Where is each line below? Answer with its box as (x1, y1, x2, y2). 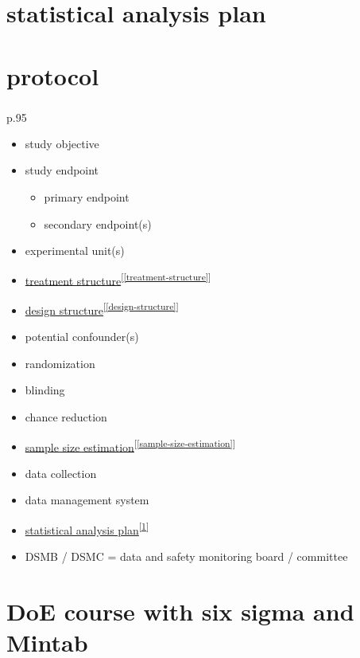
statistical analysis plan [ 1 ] (25, 519, 149, 538)
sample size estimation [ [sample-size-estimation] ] (25, 436, 236, 455)
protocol (6, 59, 99, 92)
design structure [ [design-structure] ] (25, 299, 179, 318)
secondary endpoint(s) (44, 215, 152, 232)
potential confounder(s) (25, 328, 139, 345)
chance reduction (25, 409, 107, 425)
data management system (25, 492, 149, 508)
